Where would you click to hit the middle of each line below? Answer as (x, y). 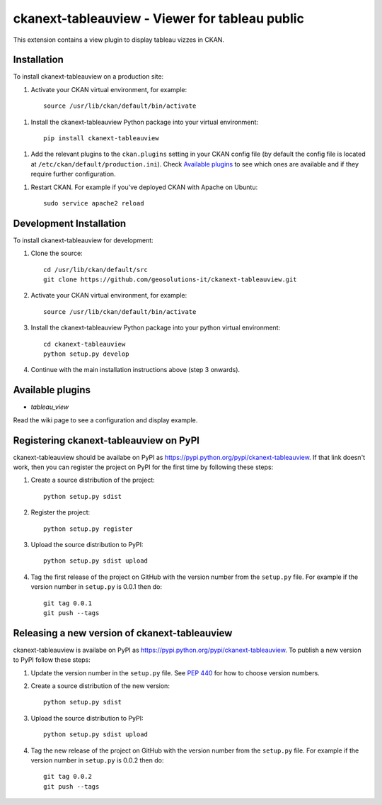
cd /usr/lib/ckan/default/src (96, 270)
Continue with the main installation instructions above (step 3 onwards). (135, 370)
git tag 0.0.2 (68, 777)
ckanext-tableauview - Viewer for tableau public (158, 18)
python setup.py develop (86, 354)
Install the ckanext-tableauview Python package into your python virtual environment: (156, 328)
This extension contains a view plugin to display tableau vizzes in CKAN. (118, 40)
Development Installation (70, 223)
